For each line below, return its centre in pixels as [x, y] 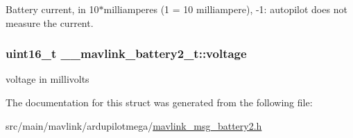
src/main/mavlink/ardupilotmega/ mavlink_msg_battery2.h [134, 125]
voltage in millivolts [48, 79]
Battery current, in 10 [52, 9]
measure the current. [50, 22]
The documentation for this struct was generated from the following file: [159, 102]
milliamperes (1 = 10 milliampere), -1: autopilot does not [225, 9]
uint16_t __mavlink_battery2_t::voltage [126, 53]
